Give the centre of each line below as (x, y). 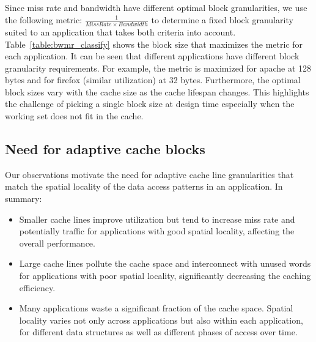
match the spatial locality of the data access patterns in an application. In (144, 186)
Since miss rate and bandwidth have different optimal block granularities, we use (156, 7)
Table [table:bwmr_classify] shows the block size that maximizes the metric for (154, 44)
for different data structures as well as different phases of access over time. (158, 332)
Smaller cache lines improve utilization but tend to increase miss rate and (157, 219)
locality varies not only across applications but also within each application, (161, 320)
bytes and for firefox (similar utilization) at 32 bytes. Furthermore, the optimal (153, 80)
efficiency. (37, 287)
